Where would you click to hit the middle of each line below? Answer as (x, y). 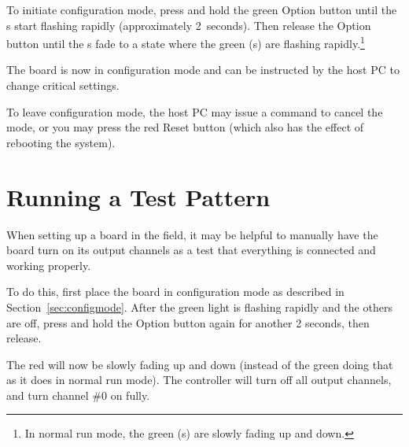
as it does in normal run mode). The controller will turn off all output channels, (199, 380)
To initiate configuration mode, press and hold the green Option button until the (202, 9)
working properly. (49, 265)
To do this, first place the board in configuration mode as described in (175, 292)
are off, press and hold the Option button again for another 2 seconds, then (188, 322)
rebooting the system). (61, 142)
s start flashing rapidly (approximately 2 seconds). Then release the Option (189, 25)
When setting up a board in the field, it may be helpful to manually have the (192, 234)
